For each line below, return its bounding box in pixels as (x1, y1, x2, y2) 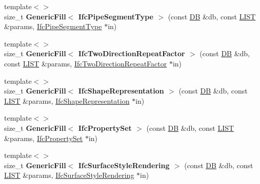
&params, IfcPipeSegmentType (4, 21, 102, 32)
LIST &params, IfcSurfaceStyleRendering (4, 170, 134, 180)
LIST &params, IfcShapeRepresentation (4, 95, 130, 106)
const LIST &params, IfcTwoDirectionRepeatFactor (4, 58, 167, 68)
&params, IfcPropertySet (4, 132, 83, 143)
